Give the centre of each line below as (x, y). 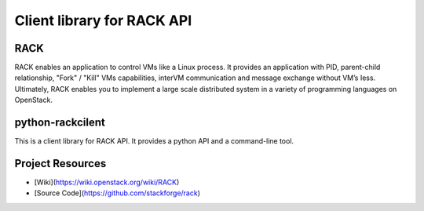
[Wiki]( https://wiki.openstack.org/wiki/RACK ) (107, 182)
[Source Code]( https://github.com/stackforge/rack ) (117, 193)
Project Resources (60, 164)
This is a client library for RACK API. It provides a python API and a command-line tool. (154, 141)
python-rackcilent (60, 123)
